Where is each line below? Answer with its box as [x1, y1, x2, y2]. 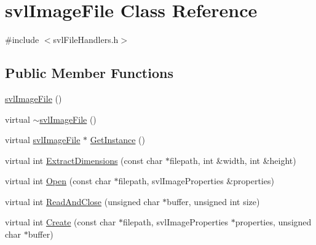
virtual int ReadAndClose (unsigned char [5, 195, 160, 208]
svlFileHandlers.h [53, 33, 119, 46]
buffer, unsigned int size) [167, 195, 260, 208]
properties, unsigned [235, 216, 312, 228]
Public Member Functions [5, 63, 173, 82]
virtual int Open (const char [5, 174, 111, 187]
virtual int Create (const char [5, 216, 116, 228]
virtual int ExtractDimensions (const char [5, 154, 163, 166]
